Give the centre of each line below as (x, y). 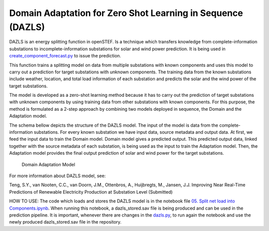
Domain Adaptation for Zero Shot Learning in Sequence (126, 13)
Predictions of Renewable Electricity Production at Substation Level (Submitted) (91, 192)
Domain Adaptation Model (49, 164)
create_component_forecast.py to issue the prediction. (65, 56)
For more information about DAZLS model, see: (58, 176)
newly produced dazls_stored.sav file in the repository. (65, 222)
